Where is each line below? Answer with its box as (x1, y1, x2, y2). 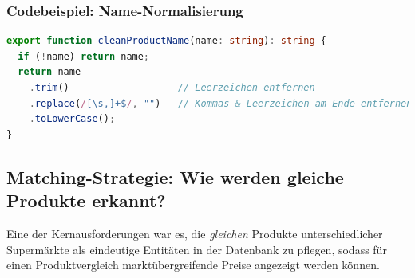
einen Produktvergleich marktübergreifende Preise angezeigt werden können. (6, 256, 380, 273)
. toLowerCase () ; (29, 113, 116, 125)
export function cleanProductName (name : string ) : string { (6, 35, 327, 47)
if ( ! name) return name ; (18, 50, 150, 62)
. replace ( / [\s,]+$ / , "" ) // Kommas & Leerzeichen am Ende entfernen (29, 97, 413, 109)
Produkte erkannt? (6, 188, 166, 213)
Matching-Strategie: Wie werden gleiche (6, 164, 344, 189)
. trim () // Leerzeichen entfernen (29, 82, 315, 93)
